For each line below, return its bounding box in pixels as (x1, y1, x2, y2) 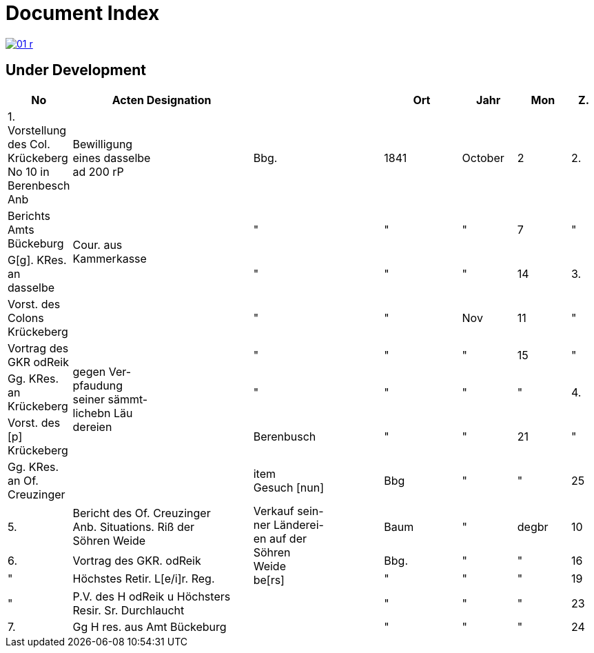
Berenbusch (253, 429, 316, 443)
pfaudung (72, 378, 123, 392)
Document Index (6, 1, 160, 25)
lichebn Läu (72, 405, 133, 420)
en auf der (253, 531, 307, 545)
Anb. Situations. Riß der (72, 520, 195, 534)
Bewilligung (72, 137, 133, 151)
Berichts (8, 208, 50, 223)
